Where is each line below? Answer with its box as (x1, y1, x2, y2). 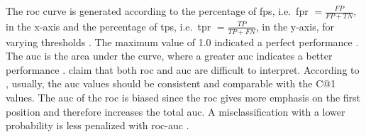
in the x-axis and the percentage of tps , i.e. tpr (6, 18, 211, 33)
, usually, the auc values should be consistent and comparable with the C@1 (6, 76, 336, 91)
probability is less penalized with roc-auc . (6, 118, 189, 133)
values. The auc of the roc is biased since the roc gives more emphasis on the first (6, 90, 361, 105)
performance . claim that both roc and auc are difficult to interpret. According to (6, 62, 360, 77)
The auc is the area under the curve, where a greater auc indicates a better (6, 48, 333, 63)
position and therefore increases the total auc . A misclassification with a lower (6, 104, 345, 119)
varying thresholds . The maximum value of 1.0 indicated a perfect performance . (6, 34, 359, 49)
